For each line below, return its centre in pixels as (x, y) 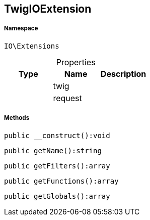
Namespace (21, 29)
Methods (17, 118)
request (67, 98)
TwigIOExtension (48, 9)
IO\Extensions (32, 46)
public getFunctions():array (61, 181)
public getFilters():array (57, 166)
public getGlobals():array (57, 196)
